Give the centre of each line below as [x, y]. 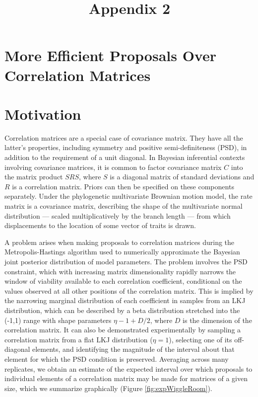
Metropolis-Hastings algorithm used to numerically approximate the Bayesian [122, 252]
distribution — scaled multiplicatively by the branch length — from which [118, 215]
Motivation [43, 114]
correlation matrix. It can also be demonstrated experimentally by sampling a [123, 330]
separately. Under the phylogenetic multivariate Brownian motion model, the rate [129, 196]
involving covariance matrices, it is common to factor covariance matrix [113, 167]
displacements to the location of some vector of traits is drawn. [100, 225]
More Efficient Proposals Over [110, 55]
